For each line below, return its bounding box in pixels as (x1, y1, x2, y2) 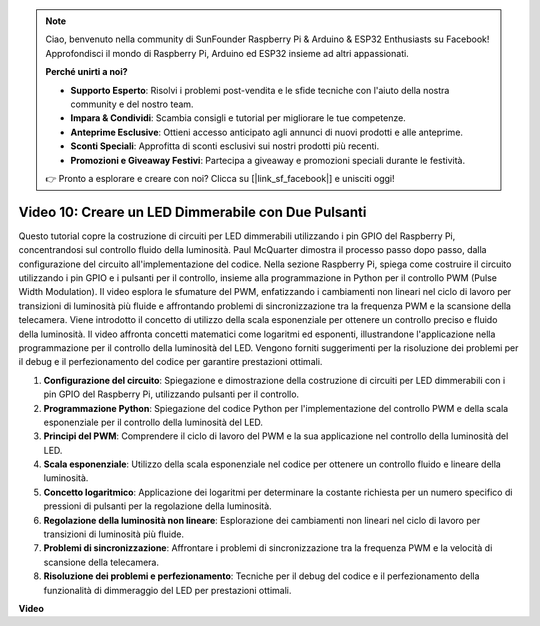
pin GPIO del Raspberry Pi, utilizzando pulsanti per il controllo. (43, 388, 300, 400)
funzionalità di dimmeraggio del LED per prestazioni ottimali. (43, 584, 292, 596)
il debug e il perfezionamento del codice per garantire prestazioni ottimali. (18, 356, 323, 368)
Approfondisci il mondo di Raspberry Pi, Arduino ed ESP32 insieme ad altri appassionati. (45, 47, 409, 59)
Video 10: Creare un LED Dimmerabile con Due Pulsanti (18, 203, 367, 220)
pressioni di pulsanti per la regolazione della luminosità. (43, 500, 272, 512)
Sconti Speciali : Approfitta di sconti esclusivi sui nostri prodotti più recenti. (70, 140, 380, 152)
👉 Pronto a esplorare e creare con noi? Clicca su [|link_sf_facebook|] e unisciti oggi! (45, 172, 395, 184)
